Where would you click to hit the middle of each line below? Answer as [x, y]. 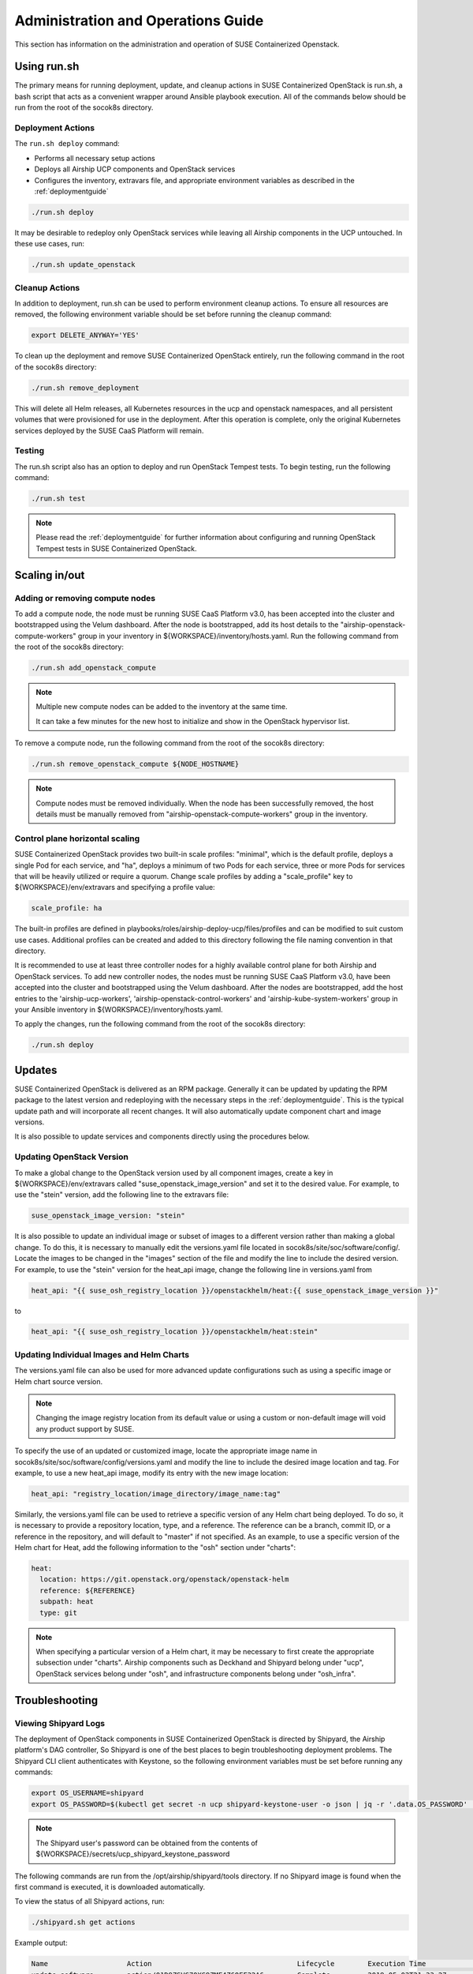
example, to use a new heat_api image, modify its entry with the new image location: [151, 1473]
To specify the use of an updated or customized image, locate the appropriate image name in [166, 1451]
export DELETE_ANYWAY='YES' [85, 335]
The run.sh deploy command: [67, 144]
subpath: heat [67, 1602]
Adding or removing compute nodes [85, 598]
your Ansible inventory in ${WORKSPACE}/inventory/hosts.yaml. [119, 1010]
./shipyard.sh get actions [83, 1922]
